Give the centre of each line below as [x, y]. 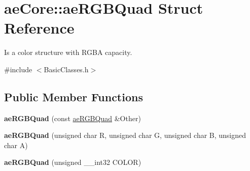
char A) [16, 145]
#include [18, 69]
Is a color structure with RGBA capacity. [68, 52]
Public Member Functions [74, 96]
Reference [39, 28]
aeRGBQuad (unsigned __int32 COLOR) [73, 162]
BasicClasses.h [66, 69]
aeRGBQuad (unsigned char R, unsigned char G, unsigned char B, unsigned [125, 135]
